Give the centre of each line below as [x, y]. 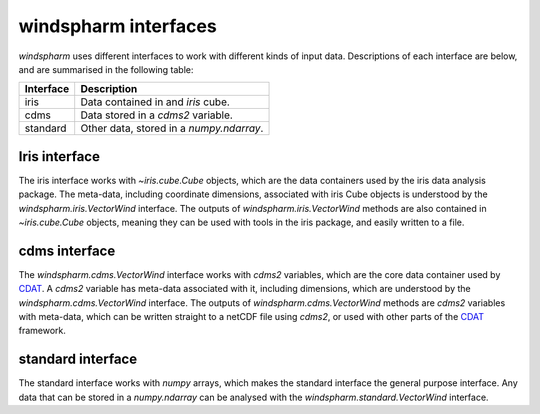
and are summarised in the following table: [106, 69]
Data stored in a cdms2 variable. [157, 115]
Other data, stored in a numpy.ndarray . [172, 128]
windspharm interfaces [117, 26]
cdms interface [67, 250]
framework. [42, 331]
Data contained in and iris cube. [155, 102]
